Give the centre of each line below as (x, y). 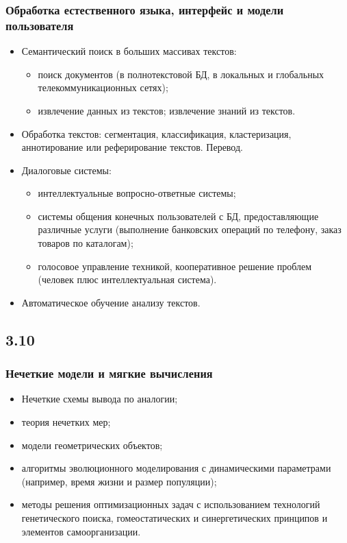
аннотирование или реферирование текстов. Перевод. (132, 147)
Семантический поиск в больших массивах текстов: (129, 51)
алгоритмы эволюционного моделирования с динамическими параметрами (176, 468)
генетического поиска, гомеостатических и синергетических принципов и (175, 518)
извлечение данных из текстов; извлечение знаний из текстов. (167, 110)
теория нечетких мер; (66, 422)
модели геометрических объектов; (92, 445)
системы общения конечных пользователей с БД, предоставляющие (178, 216)
